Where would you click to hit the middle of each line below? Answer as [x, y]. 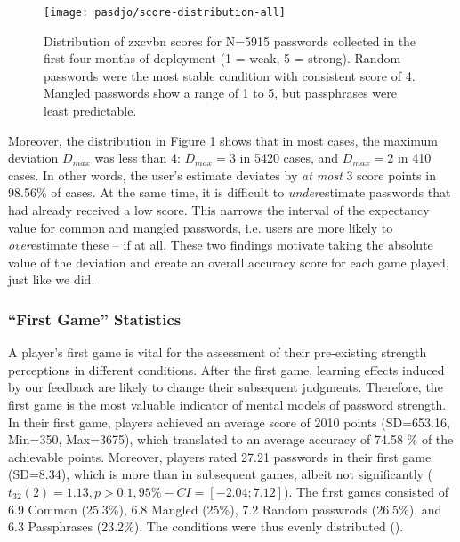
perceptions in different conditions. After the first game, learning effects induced [226, 369]
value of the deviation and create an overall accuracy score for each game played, [229, 262]
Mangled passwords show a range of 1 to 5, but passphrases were [221, 93]
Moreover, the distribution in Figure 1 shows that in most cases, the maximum [223, 140]
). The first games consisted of [367, 491]
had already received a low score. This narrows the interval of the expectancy [219, 210]
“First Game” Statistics [95, 319]
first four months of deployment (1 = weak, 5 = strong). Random [222, 58]
